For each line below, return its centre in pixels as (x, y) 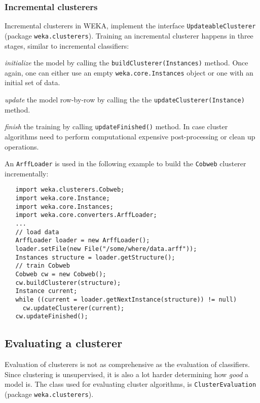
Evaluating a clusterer (64, 343)
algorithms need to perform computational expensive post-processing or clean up (130, 136)
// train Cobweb (43, 266)
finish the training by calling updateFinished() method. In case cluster (116, 126)
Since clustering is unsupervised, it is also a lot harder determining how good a (126, 374)
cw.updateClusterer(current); (73, 308)
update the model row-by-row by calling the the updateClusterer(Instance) (125, 100)
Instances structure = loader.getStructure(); (95, 257)
